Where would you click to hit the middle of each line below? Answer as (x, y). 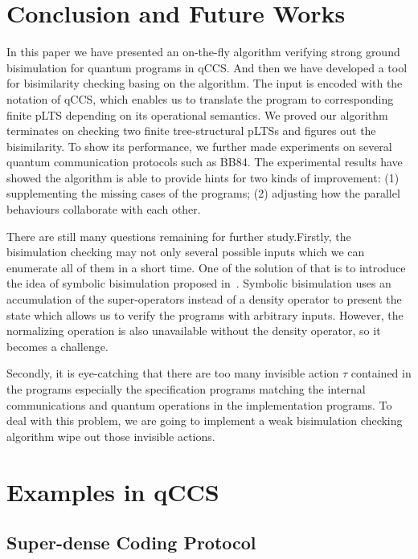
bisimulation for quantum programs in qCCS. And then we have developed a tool (207, 67)
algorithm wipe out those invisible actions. (111, 436)
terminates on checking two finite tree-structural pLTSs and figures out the (191, 131)
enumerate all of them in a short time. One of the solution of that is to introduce (206, 267)
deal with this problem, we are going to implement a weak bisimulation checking (205, 420)
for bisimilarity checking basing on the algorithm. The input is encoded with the (205, 83)
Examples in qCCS (113, 491)
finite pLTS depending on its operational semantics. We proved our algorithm (197, 114)
